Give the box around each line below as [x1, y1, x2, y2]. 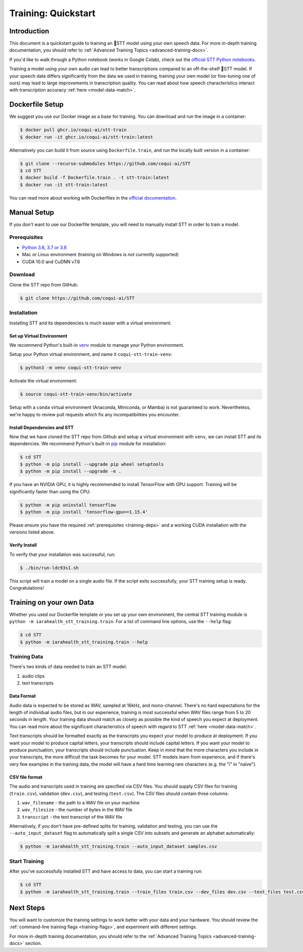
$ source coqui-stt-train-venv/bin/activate [20, 392, 132, 397]
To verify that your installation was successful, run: [9, 551, 116, 557]
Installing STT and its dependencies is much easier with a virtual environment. [9, 320, 172, 326]
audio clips [22, 673, 45, 679]
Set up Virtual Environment [9, 332, 68, 339]
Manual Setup [9, 208, 55, 217]
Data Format [9, 693, 36, 699]
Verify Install [9, 542, 37, 548]
